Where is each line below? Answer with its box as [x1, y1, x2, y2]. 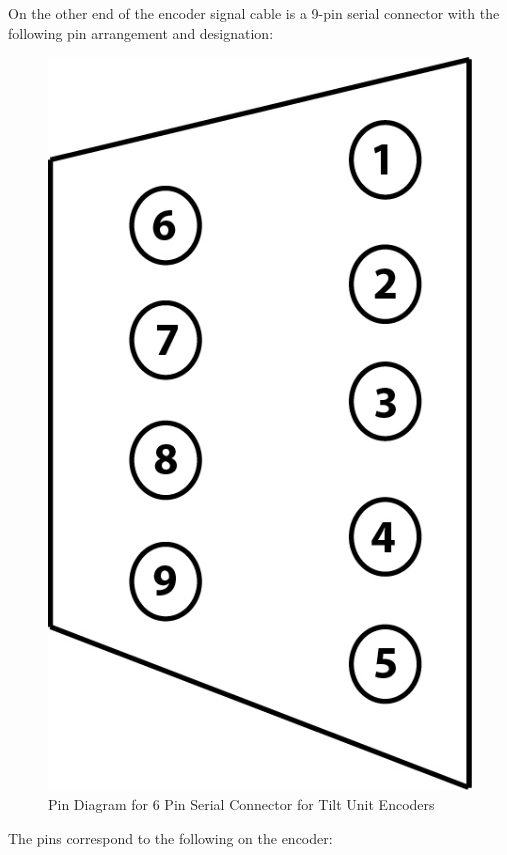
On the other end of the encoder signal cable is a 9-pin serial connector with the [8, 3, 500, 23]
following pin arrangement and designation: [8, 22, 274, 43]
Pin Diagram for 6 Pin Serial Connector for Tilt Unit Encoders [48, 794, 435, 815]
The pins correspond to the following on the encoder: [8, 827, 333, 848]
